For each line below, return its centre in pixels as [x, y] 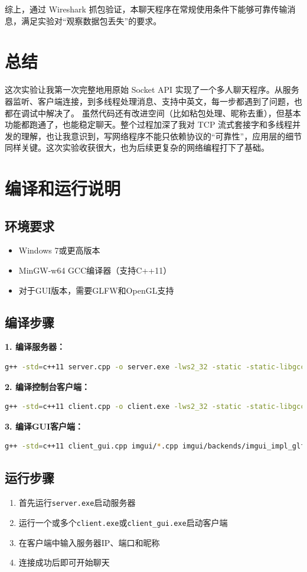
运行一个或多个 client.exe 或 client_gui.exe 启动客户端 [123, 522]
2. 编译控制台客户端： [47, 386]
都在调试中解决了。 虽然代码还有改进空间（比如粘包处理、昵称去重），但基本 [153, 113]
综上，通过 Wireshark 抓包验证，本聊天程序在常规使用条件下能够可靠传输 [146, 9]
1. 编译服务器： [35, 347]
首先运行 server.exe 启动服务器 [77, 503]
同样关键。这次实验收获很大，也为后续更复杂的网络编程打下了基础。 [137, 147]
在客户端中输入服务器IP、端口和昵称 [89, 542]
